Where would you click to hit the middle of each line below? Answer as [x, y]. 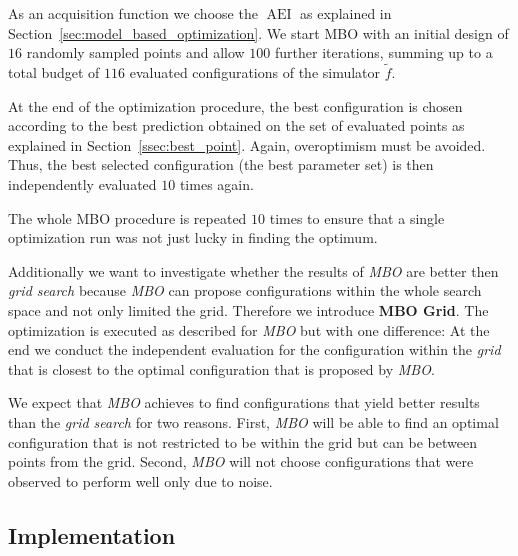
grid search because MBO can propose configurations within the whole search [245, 290]
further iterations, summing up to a [383, 52]
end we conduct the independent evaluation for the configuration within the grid [254, 349]
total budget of [54, 72]
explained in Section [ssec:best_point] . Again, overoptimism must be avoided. [247, 144]
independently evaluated [82, 183]
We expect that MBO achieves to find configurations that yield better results [244, 402]
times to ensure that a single [357, 217]
